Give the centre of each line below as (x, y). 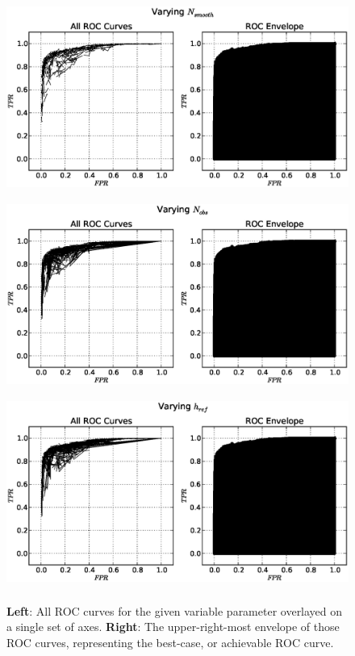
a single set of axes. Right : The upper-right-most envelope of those (173, 627)
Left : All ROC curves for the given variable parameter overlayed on (175, 610)
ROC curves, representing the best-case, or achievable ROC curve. (170, 642)
